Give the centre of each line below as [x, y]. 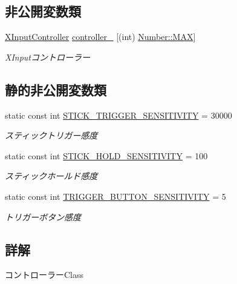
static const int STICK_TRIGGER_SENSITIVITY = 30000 [118, 115]
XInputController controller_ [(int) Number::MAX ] [100, 37]
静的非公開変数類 [56, 89]
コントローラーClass [44, 275]
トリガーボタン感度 [43, 216]
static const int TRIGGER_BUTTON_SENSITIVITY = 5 [115, 196]
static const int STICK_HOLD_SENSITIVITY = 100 [106, 155]
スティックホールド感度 [51, 176]
